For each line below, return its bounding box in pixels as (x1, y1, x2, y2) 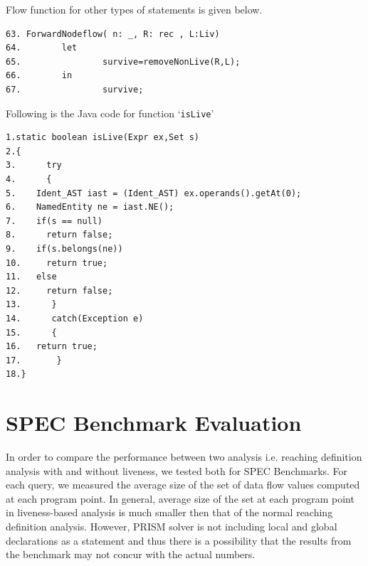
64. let (6, 43, 78, 53)
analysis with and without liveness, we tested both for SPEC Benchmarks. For (6, 463, 348, 478)
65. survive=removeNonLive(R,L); (6, 56, 241, 67)
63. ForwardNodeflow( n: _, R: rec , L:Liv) (6, 28, 220, 39)
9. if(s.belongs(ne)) (6, 243, 123, 254)
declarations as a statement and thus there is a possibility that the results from (6, 533, 352, 548)
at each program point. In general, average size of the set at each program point (6, 491, 354, 506)
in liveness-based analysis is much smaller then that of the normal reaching (6, 505, 333, 520)
